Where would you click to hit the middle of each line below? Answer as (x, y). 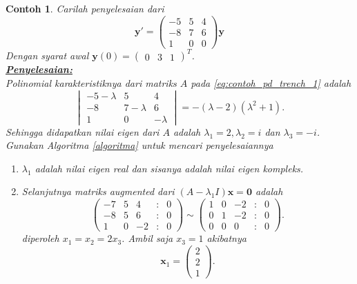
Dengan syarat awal (47, 55)
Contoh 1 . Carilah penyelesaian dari (85, 8)
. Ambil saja (147, 238)
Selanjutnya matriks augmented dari (98, 191)
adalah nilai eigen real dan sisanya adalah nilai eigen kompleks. (169, 168)
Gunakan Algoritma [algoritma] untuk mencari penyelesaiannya (139, 145)
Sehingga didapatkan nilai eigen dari (83, 131)
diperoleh (40, 238)
